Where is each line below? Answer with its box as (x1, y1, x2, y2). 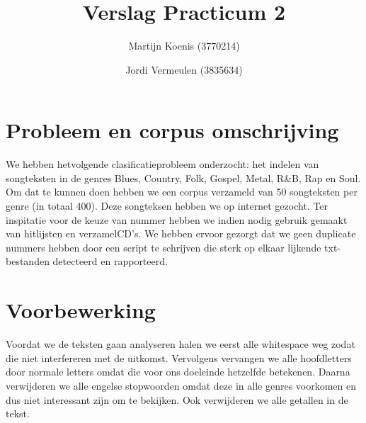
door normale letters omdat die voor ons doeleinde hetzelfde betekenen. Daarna (6, 364, 350, 379)
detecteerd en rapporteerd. (52, 254, 168, 269)
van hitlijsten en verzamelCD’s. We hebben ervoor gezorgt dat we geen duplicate (6, 226, 356, 241)
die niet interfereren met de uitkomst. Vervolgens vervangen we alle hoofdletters (6, 350, 352, 365)
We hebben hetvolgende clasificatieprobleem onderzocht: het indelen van (6, 157, 319, 171)
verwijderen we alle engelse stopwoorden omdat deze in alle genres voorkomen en (6, 378, 357, 393)
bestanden (6, 254, 50, 269)
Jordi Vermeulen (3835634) (125, 62, 243, 77)
